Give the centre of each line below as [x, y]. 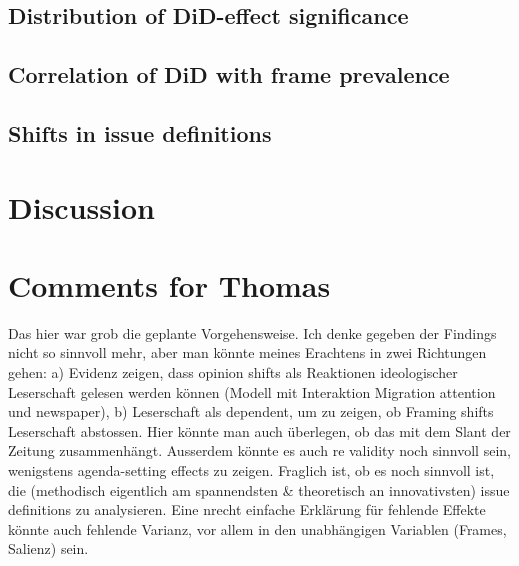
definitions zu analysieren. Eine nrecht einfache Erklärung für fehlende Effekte [247, 509]
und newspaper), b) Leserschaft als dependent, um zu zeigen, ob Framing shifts [251, 411]
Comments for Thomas [169, 284]
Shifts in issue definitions [140, 132]
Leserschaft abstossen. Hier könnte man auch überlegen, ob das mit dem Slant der [259, 430]
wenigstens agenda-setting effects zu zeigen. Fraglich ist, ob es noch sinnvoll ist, [251, 470]
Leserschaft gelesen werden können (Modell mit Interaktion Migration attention [252, 391]
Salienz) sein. [48, 548]
